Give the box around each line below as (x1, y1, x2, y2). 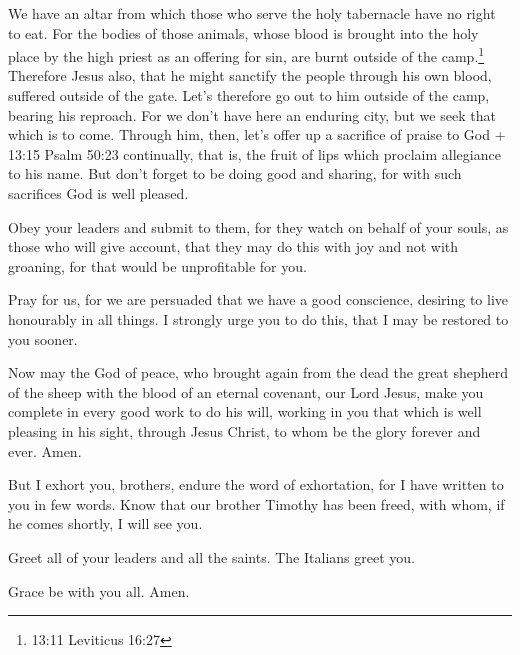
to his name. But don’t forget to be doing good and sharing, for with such (8, 163, 462, 184)
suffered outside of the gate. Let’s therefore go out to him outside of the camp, (8, 85, 490, 106)
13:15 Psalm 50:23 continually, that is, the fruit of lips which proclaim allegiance (8, 143, 501, 164)
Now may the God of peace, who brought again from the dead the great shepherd (8, 362, 509, 383)
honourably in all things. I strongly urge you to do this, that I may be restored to (8, 308, 509, 329)
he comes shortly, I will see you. (8, 513, 203, 534)
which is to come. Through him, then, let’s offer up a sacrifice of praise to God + (8, 124, 506, 145)
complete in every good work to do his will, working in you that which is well (8, 401, 482, 422)
